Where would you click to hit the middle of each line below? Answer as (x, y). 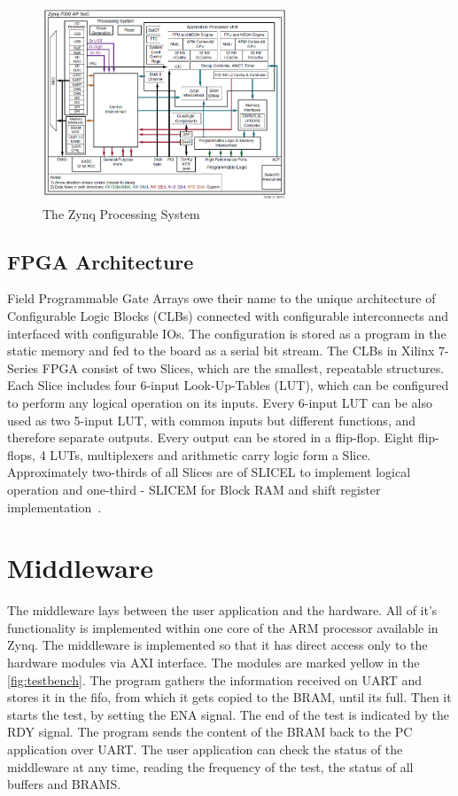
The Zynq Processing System (121, 213)
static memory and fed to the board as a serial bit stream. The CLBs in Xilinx (221, 351)
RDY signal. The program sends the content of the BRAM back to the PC (210, 732)
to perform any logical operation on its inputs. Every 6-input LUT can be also (220, 402)
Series (23, 367)
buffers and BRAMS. (64, 784)
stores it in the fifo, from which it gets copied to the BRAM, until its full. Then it (229, 697)
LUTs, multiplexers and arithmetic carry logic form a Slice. (210, 454)
